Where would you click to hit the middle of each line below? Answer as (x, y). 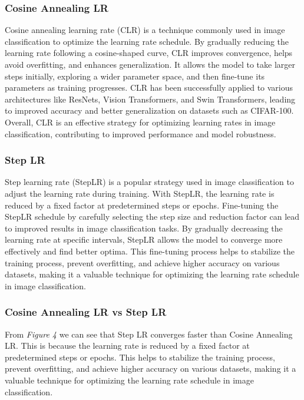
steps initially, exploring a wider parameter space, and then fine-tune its (135, 76)
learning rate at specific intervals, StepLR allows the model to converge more (144, 239)
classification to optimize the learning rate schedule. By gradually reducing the (147, 41)
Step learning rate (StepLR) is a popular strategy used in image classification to (149, 182)
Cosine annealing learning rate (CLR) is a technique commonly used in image (145, 30)
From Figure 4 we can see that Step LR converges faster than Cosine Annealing (149, 334)
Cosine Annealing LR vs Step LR (86, 312)
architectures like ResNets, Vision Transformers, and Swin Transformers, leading (150, 99)
